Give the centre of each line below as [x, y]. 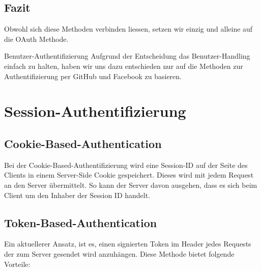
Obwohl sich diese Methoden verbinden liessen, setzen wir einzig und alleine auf [128, 29]
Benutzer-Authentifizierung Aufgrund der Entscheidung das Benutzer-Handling [127, 56]
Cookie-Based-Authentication [83, 143]
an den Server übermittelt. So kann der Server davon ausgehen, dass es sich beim [131, 184]
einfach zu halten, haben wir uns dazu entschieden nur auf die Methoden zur [124, 66]
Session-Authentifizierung [95, 111]
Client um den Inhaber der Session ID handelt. [77, 195]
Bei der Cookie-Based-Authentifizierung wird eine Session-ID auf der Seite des [126, 165]
